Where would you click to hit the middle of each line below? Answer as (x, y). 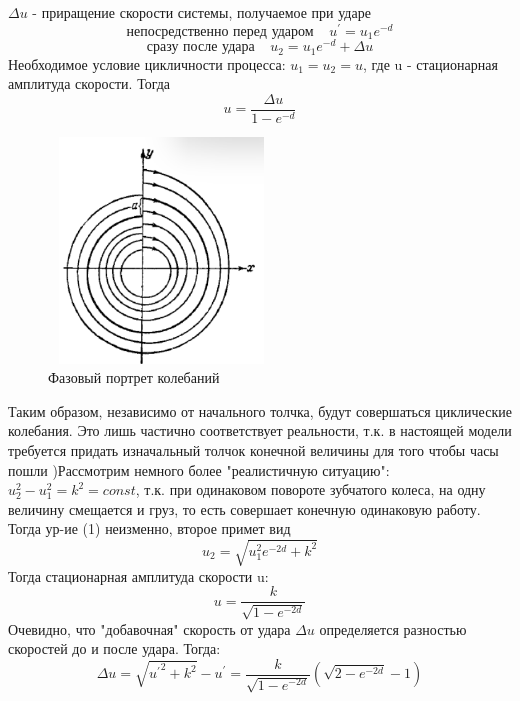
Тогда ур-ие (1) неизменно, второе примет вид (149, 528)
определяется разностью (393, 628)
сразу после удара (200, 47)
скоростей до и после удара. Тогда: (114, 648)
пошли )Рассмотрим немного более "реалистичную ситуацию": (199, 469)
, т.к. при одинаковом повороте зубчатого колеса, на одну (310, 489)
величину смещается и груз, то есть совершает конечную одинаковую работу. (244, 508)
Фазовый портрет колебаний (134, 377)
